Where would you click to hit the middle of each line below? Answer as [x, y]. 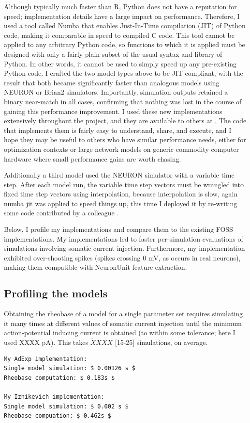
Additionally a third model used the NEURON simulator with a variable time [119, 175]
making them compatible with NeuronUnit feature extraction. [96, 267]
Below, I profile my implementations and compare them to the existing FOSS [118, 229]
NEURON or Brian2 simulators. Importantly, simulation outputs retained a [116, 92]
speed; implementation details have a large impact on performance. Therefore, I [122, 16]
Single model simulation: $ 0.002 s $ [66, 406]
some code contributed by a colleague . [61, 213]
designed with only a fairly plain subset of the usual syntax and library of [113, 54]
